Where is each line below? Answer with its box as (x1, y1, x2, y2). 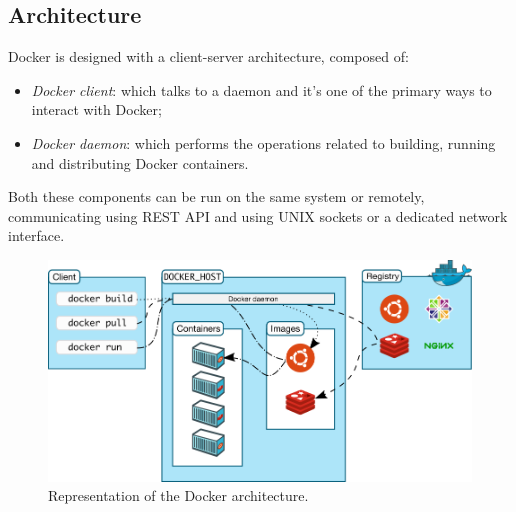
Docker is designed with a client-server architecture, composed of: (8, 46, 409, 67)
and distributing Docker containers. (31, 152, 249, 173)
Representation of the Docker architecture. (48, 485, 309, 506)
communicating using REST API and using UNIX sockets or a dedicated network (8, 205, 508, 226)
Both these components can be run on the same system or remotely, (8, 186, 425, 207)
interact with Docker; (31, 99, 162, 120)
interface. (8, 225, 65, 246)
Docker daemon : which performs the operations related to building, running (31, 132, 496, 153)
